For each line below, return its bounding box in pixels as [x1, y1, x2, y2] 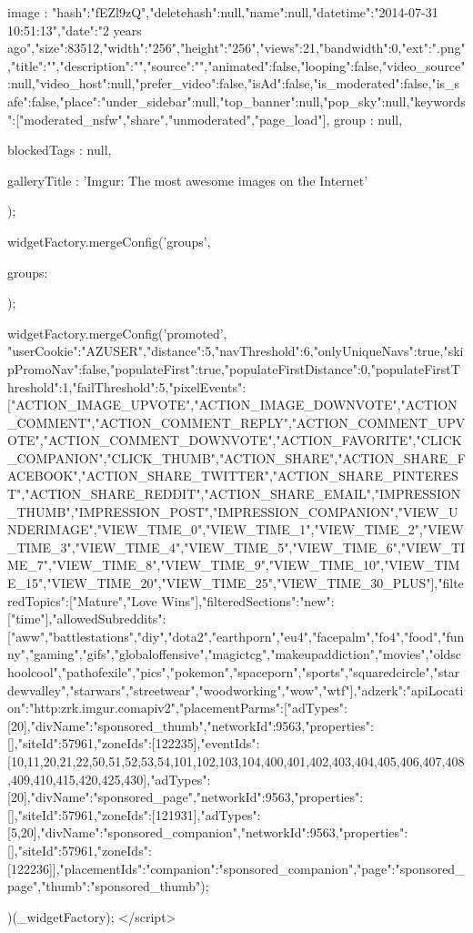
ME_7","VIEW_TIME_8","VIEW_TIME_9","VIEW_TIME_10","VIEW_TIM [7, 555, 460, 574]
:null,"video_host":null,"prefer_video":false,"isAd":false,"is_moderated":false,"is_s [7, 74, 460, 93]
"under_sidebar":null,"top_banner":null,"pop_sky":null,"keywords [100, 91, 466, 110]
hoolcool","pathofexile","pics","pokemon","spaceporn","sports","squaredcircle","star [7, 663, 460, 681]
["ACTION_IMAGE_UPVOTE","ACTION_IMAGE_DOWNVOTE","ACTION [7, 395, 458, 414]
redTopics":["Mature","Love [7, 591, 157, 610]
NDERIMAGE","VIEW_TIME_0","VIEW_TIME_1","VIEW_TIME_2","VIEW [7, 520, 464, 539]
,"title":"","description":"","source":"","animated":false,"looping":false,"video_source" [7, 56, 466, 75]
